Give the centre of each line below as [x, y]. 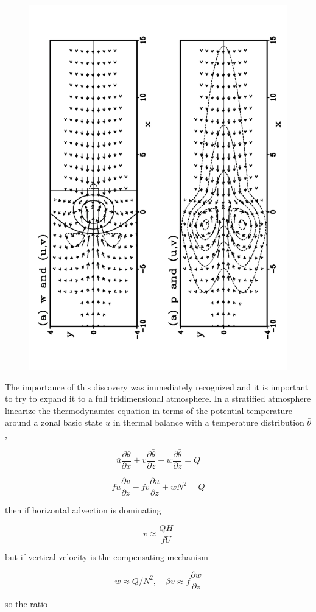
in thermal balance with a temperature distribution [209, 422]
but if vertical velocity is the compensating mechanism [107, 556]
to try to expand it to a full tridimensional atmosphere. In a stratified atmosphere [158, 399]
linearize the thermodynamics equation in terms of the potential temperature [149, 410]
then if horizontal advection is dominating [83, 510]
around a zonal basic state [54, 422]
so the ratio [26, 604]
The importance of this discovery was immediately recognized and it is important [157, 386]
